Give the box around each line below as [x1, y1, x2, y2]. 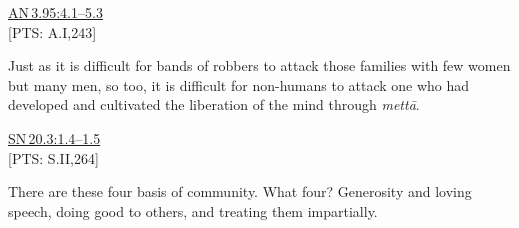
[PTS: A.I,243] [8, 21, 97, 42]
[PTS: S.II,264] [8, 147, 99, 168]
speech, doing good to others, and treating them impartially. [8, 200, 378, 221]
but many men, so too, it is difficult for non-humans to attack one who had [8, 74, 470, 95]
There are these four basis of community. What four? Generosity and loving [8, 181, 472, 202]
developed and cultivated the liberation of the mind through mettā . [8, 94, 420, 115]
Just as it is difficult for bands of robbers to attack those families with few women [8, 55, 511, 76]
